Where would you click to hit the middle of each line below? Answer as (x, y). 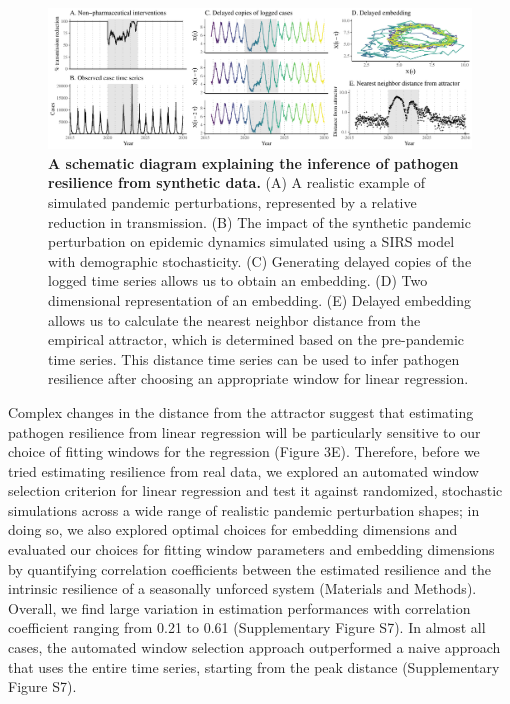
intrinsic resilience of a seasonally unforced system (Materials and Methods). (242, 588)
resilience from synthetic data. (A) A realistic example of (237, 182)
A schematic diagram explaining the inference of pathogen (253, 162)
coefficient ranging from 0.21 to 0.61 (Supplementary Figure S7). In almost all (247, 627)
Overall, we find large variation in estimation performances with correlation (239, 607)
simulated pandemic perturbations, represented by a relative (232, 201)
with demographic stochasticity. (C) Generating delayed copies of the (260, 260)
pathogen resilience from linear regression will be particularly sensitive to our (244, 431)
